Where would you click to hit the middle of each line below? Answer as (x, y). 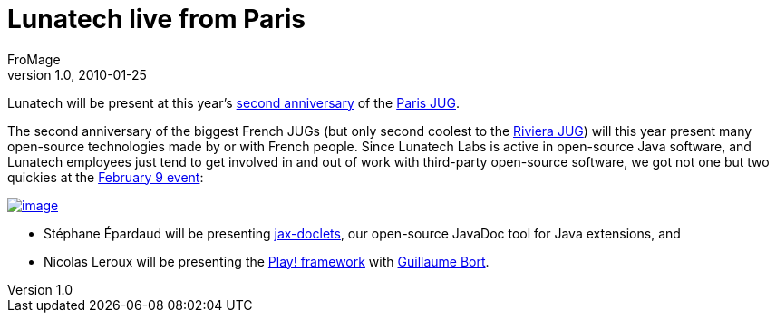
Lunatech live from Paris (156, 19)
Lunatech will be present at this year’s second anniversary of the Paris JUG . (234, 102)
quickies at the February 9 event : (106, 177)
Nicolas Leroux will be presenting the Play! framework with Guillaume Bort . (267, 261)
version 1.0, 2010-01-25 (77, 74)
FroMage (34, 59)
